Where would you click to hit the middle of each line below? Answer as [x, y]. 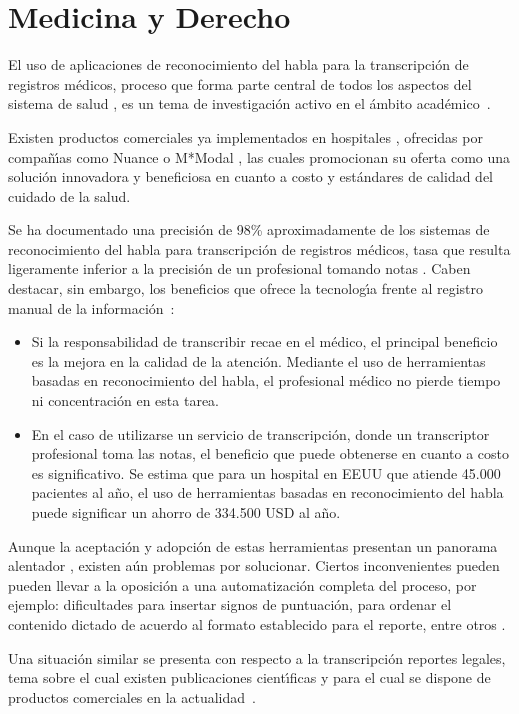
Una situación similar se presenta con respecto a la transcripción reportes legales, [257, 657]
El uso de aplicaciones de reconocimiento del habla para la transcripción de [238, 64]
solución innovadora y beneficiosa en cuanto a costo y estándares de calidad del [250, 176]
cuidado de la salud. [69, 195]
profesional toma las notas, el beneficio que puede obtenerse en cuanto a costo [270, 453]
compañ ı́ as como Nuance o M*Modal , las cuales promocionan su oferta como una [259, 156]
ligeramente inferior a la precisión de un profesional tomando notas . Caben [239, 268]
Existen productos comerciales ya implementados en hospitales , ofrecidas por [245, 136]
